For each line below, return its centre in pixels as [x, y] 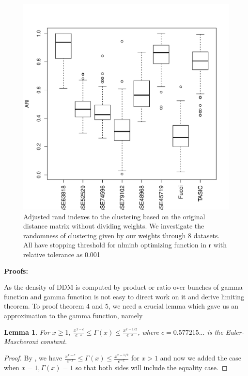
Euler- [235, 332]
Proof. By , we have [33, 358]
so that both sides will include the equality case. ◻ [151, 367]
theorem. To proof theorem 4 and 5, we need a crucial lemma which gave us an [121, 306]
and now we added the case [201, 358]
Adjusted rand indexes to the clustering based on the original [114, 216]
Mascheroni [21, 341]
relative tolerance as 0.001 [62, 254]
